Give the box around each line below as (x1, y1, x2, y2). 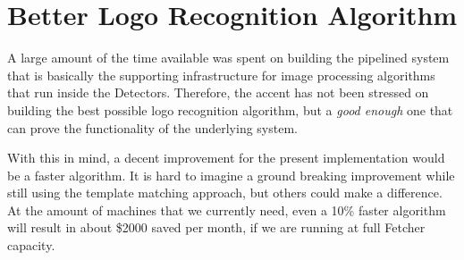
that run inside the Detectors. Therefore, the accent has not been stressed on (7, 83, 429, 102)
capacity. (7, 236, 55, 255)
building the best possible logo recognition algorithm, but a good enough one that (7, 100, 453, 119)
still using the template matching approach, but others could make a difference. (7, 183, 443, 202)
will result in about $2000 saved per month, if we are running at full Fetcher (7, 218, 426, 237)
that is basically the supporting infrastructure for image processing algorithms (7, 65, 435, 84)
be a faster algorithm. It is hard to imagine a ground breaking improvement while (7, 165, 455, 184)
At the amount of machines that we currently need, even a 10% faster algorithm (7, 200, 446, 219)
